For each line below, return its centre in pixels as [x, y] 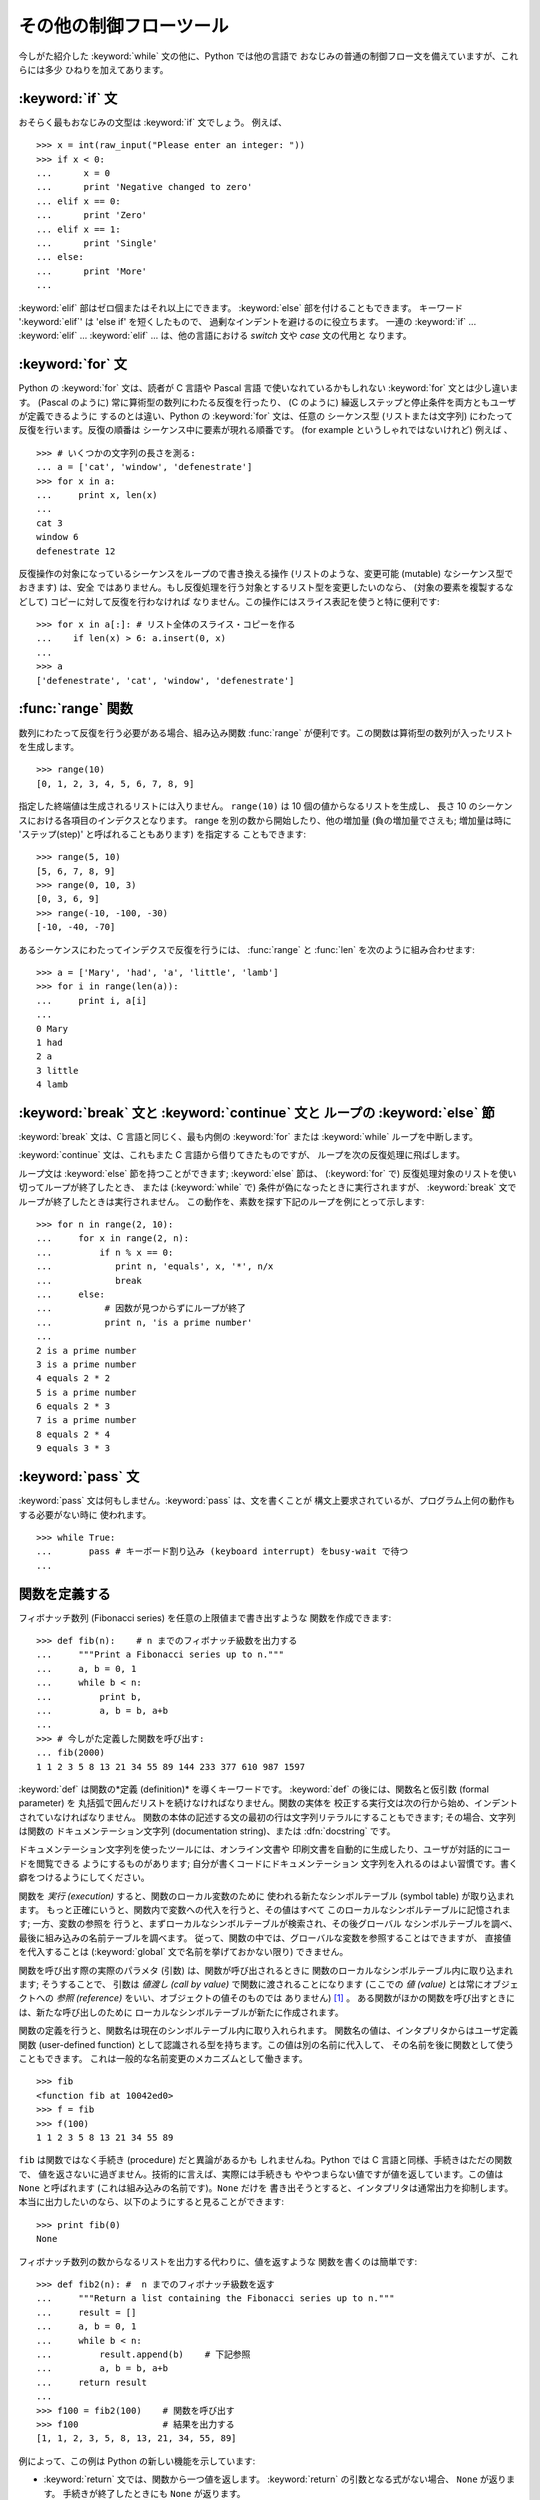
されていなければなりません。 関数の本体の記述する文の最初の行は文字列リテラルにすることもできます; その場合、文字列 [267, 1817]
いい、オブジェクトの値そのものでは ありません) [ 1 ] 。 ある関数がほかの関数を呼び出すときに [324, 1998]
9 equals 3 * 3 [73, 1448]
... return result [92, 2382]
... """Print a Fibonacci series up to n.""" [160, 1654]
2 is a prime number [86, 1350]
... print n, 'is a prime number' [144, 1322]
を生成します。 [49, 746]
